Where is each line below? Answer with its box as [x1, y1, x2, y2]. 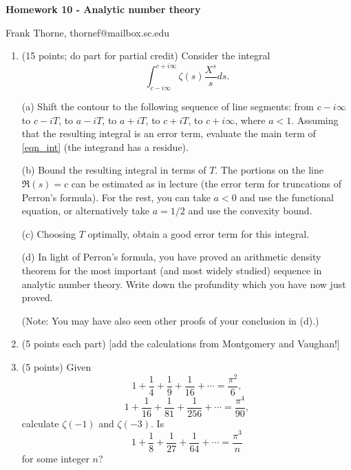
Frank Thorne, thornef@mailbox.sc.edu [6, 25, 170, 39]
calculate [21, 416, 59, 430]
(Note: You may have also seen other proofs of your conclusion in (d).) [21, 313, 319, 327]
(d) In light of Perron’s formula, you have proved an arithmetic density [21, 249, 321, 264]
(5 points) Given [21, 359, 92, 374]
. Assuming [291, 112, 339, 127]
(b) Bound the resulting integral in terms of [21, 163, 206, 177]
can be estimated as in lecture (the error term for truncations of [71, 176, 341, 191]
